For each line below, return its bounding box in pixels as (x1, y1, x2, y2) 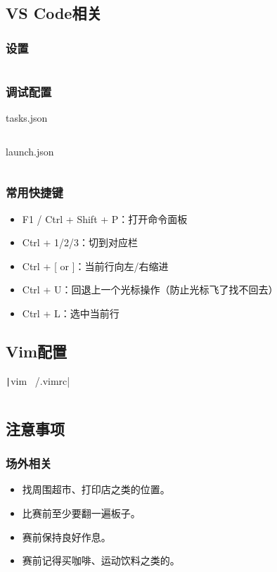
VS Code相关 (6, 2, 102, 24)
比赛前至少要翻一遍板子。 (22, 506, 141, 521)
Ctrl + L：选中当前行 (22, 306, 120, 320)
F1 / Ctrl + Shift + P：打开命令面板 (22, 211, 188, 226)
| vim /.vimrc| (6, 373, 70, 388)
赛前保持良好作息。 (22, 529, 111, 544)
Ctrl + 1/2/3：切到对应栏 (22, 235, 138, 250)
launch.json (6, 144, 54, 158)
